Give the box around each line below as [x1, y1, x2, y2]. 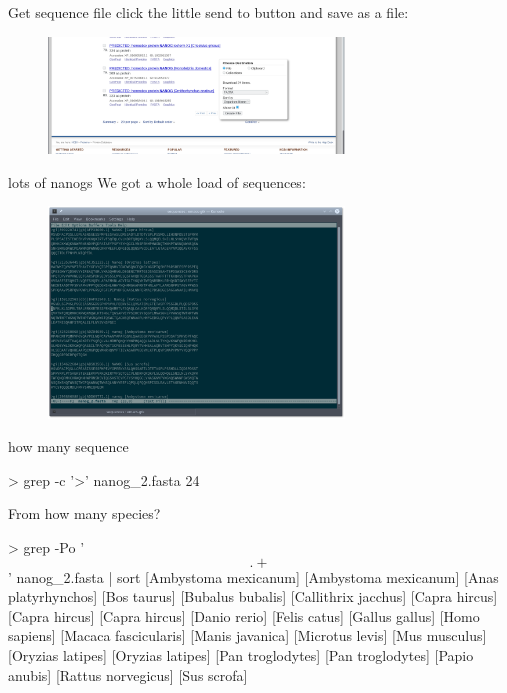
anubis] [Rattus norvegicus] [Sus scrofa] [8, 664, 248, 685]
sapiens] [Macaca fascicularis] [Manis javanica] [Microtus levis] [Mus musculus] [8, 625, 487, 646]
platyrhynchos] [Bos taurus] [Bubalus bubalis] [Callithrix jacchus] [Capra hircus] [8, 586, 498, 607]
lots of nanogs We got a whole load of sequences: [8, 171, 306, 192]
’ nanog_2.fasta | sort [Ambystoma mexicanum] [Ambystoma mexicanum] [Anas [8, 566, 499, 587]
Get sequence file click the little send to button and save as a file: [8, 2, 409, 22]
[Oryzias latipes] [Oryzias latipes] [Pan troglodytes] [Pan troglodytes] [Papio [8, 644, 474, 665]
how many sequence [8, 436, 129, 457]
